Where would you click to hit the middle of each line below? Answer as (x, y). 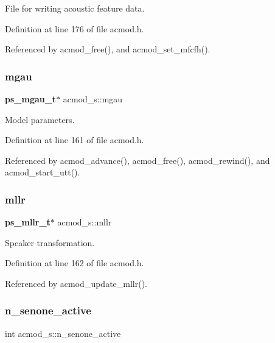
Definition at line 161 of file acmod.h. (75, 140)
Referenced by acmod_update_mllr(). (76, 283)
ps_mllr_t (28, 222)
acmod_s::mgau (93, 99)
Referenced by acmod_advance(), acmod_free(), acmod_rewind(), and (137, 160)
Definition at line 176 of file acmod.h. (75, 28)
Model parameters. (40, 119)
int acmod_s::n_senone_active (63, 333)
